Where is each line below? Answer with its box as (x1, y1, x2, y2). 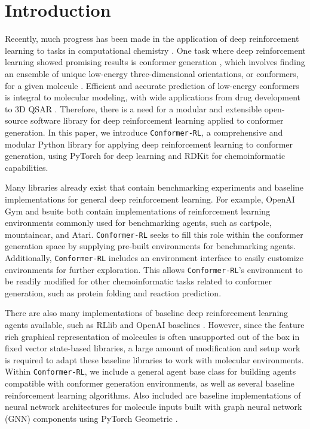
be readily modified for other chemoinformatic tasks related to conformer (5, 275, 272, 287)
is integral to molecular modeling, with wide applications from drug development (5, 91, 300, 103)
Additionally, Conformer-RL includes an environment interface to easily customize (5, 251, 304, 263)
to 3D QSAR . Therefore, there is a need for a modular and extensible (5, 102, 262, 115)
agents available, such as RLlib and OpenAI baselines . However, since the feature (5, 318, 305, 331)
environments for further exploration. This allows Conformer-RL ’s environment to (5, 263, 303, 275)
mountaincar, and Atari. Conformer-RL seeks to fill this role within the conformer (5, 228, 303, 240)
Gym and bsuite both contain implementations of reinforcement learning (5, 204, 271, 217)
